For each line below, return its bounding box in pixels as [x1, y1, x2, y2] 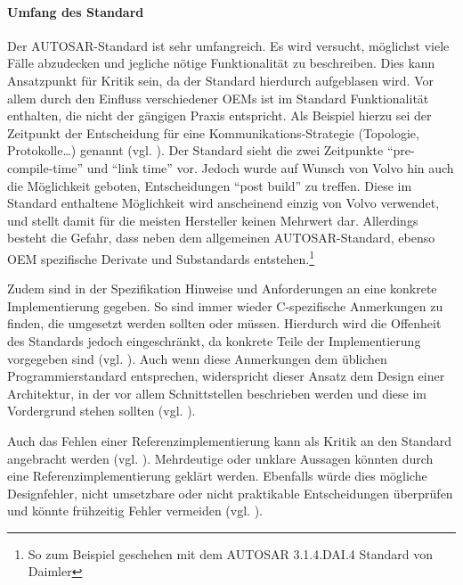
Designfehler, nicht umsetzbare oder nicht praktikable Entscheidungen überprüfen [7, 483, 453, 502]
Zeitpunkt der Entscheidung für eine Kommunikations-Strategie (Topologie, [7, 123, 419, 142]
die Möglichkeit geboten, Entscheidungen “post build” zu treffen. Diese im [7, 176, 412, 194]
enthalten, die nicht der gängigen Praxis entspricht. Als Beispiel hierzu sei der [7, 106, 432, 125]
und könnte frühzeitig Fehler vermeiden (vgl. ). [7, 501, 263, 520]
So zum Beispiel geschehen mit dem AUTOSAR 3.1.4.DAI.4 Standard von [28, 544, 433, 563]
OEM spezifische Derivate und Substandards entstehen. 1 [7, 246, 315, 268]
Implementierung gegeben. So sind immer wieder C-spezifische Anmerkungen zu [7, 296, 443, 315]
